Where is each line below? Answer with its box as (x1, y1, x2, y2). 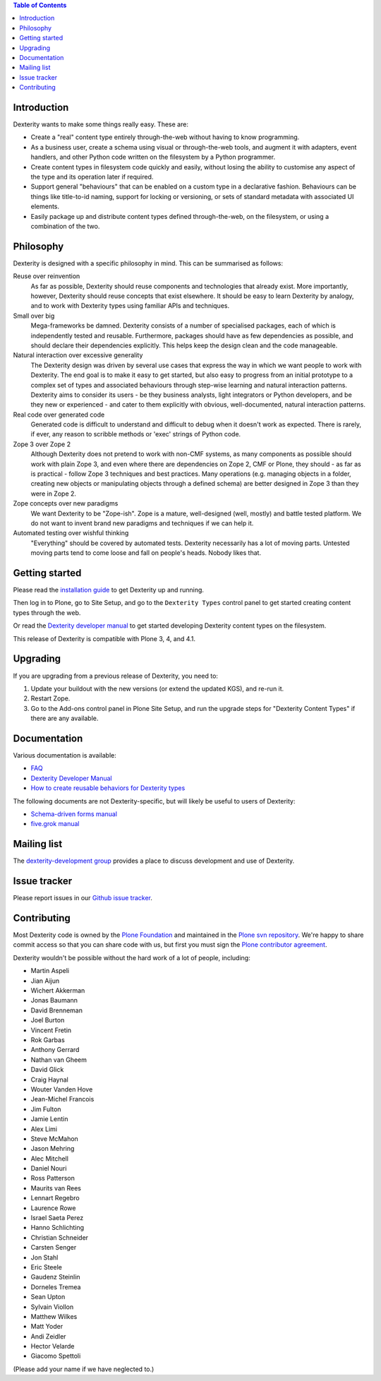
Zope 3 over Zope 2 (13, 440, 71, 448)
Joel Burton (30, 1016, 65, 1024)
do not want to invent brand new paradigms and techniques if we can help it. (30, 519, 254, 527)
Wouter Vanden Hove (30, 1084, 93, 1094)
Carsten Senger (30, 1243, 77, 1252)
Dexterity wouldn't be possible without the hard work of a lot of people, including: (13, 953, 250, 962)
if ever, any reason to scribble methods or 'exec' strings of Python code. (30, 430, 241, 438)
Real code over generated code (13, 410, 105, 419)
